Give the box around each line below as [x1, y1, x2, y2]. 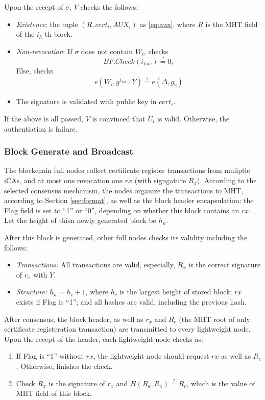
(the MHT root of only [179, 313, 250, 324]
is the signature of [49, 378, 105, 388]
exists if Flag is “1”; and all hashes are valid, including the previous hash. [16, 296, 247, 307]
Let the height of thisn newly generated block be [4, 215, 156, 226]
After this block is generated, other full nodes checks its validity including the [4, 232, 248, 242]
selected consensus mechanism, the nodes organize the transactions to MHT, [4, 185, 244, 195]
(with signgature [134, 175, 186, 186]
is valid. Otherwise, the [157, 113, 230, 124]
